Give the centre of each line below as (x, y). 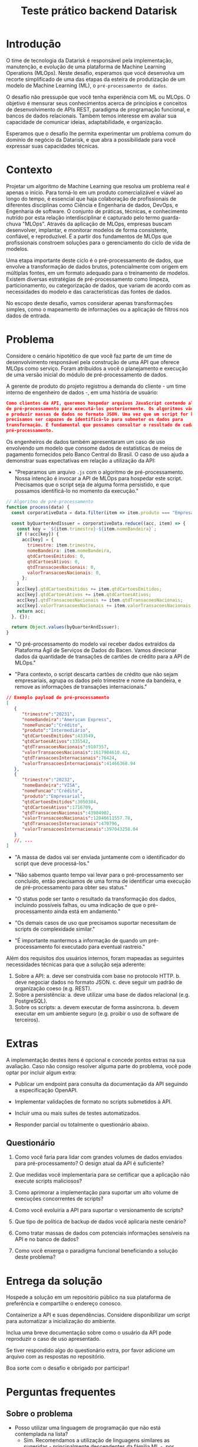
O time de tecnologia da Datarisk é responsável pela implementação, (90, 60)
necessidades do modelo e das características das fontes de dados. (89, 292)
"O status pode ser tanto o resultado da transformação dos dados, (95, 899)
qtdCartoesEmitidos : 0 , (56, 556)
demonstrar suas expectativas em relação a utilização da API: (81, 461)
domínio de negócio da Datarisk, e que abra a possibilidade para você (91, 139)
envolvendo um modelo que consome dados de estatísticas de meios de (94, 448)
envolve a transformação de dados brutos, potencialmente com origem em (97, 266)
